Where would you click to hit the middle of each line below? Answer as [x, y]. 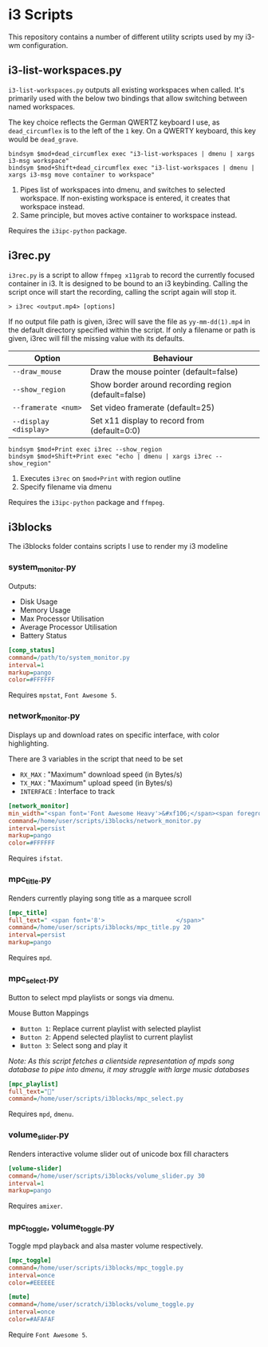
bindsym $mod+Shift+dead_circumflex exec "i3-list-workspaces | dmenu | [132, 168]
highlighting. [29, 743]
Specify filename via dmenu [66, 487]
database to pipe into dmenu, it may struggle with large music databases [129, 1069]
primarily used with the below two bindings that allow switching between [128, 98]
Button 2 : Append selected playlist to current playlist [106, 1037]
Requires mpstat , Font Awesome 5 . [63, 695]
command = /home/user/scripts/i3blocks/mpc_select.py [96, 1099]
